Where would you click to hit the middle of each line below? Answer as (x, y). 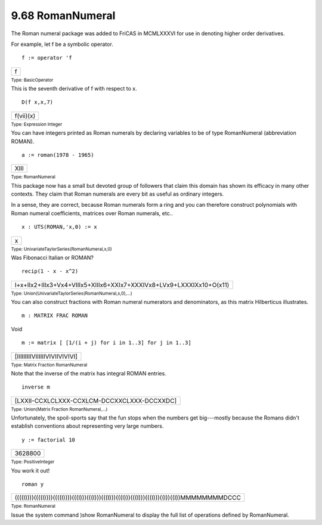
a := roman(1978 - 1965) (58, 155)
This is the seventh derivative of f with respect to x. (74, 89)
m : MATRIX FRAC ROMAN (55, 316)
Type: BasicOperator (32, 80)
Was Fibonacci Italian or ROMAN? (52, 257)
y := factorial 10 (49, 440)
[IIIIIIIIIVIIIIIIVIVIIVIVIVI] (46, 356)
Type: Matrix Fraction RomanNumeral (49, 365)
